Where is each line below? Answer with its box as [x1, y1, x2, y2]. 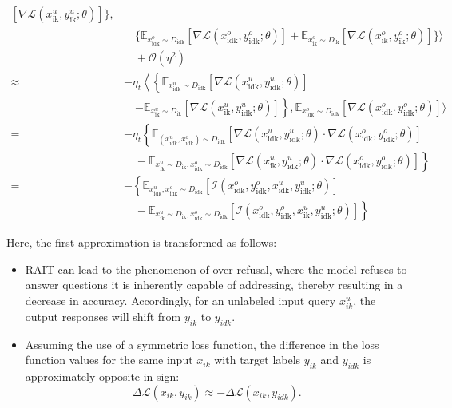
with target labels [214, 351, 301, 368]
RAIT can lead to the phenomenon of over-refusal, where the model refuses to [25, 260, 407, 277]
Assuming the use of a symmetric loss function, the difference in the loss [25, 335, 379, 352]
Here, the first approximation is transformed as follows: [6, 233, 277, 250]
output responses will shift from [25, 307, 181, 324]
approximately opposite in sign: [25, 368, 180, 385]
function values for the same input [25, 351, 193, 368]
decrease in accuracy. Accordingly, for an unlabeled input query [25, 291, 336, 308]
